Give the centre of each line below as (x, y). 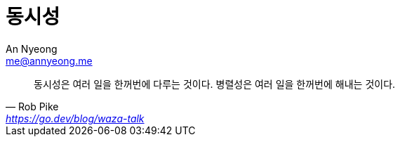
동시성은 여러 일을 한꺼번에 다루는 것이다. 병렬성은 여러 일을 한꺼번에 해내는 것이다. (215, 84)
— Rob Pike (32, 106)
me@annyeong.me (49, 60)
